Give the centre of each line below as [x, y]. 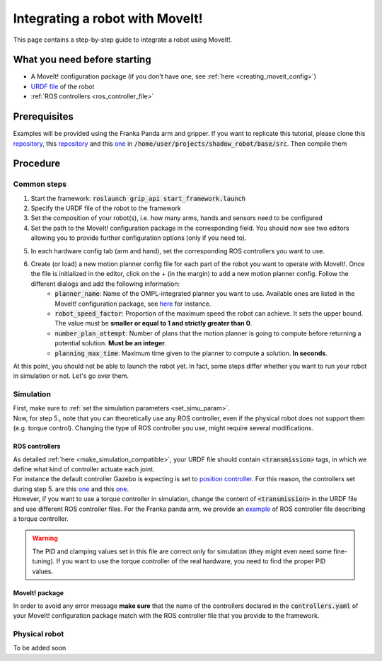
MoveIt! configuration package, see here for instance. [133, 304]
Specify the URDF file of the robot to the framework [106, 208]
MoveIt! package [38, 593]
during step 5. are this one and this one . [71, 489]
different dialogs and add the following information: [105, 284]
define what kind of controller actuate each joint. [84, 469]
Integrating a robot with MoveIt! [108, 18]
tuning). [44, 561]
